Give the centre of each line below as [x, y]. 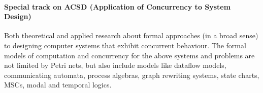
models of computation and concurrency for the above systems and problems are [129, 55]
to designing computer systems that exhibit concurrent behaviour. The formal [125, 45]
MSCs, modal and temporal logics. [58, 85]
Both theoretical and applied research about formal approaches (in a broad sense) [131, 35]
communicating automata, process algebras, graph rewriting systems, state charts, [132, 75]
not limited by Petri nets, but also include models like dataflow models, [115, 65]
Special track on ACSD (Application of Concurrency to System [118, 6]
